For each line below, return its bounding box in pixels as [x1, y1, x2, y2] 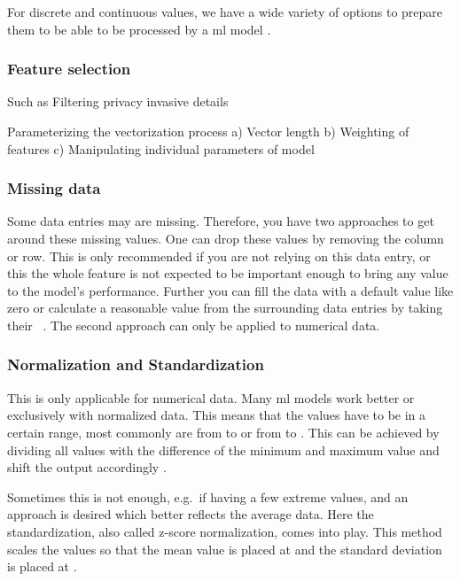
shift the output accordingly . [7, 458, 167, 476]
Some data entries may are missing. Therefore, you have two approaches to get [7, 212, 434, 230]
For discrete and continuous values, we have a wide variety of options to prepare [7, 3, 443, 20]
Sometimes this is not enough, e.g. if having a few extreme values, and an [7, 487, 409, 506]
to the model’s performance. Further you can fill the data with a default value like [7, 281, 454, 299]
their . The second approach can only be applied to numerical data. [7, 315, 380, 334]
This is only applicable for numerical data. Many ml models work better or [7, 388, 415, 407]
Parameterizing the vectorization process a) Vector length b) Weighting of [7, 122, 409, 140]
